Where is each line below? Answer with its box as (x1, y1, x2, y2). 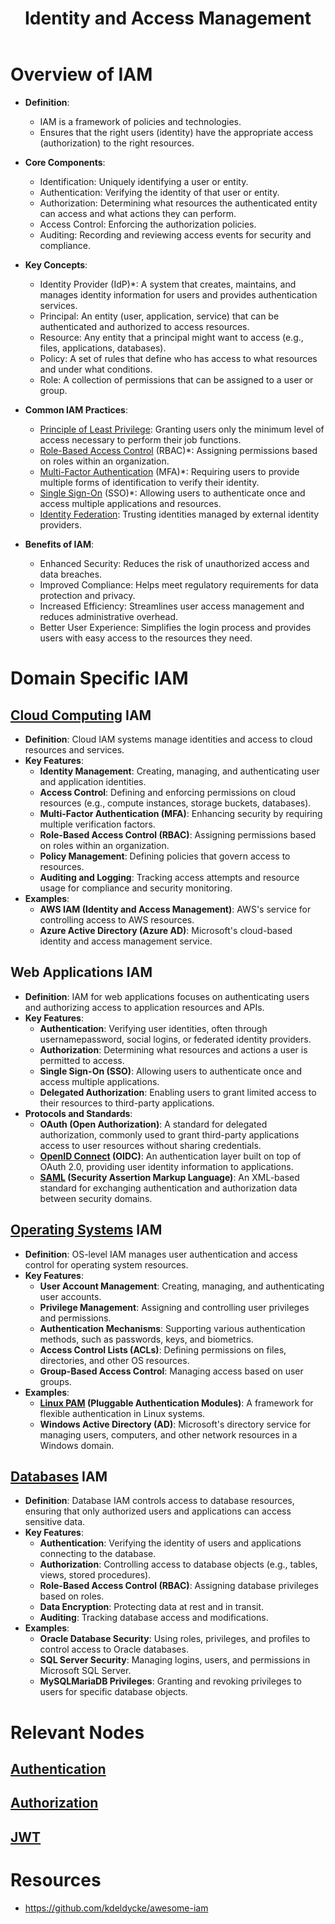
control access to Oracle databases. (39, 1643, 189, 1656)
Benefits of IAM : (24, 538, 95, 550)
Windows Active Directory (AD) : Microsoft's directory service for (39, 1418, 312, 1430)
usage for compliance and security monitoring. (39, 882, 233, 894)
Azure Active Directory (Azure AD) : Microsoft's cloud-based (39, 924, 293, 936)
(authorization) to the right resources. (39, 137, 195, 149)
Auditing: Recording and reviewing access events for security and (39, 228, 312, 241)
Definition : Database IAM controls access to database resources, (24, 1495, 295, 1507)
